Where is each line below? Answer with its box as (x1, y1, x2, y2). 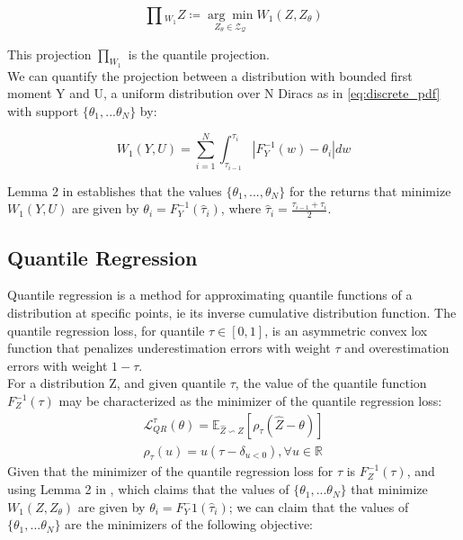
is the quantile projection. (128, 44, 271, 63)
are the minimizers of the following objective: (65, 515, 313, 534)
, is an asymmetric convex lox (264, 320, 428, 339)
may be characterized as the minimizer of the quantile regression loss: (58, 391, 442, 410)
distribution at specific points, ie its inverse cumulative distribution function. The (7, 303, 457, 322)
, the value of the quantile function (235, 373, 427, 392)
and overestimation (344, 338, 450, 357)
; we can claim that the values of (228, 497, 409, 516)
